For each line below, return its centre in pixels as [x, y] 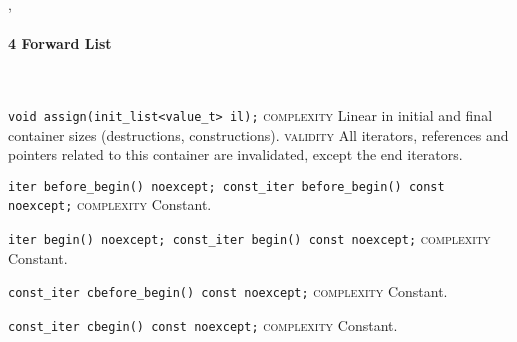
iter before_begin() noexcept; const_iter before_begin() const [226, 186]
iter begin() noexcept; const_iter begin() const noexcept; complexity [249, 238]
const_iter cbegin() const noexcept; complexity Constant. [203, 325]
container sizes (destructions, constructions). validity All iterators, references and [258, 134]
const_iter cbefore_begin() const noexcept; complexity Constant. [228, 291]
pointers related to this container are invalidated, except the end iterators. [235, 154]
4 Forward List [60, 43]
